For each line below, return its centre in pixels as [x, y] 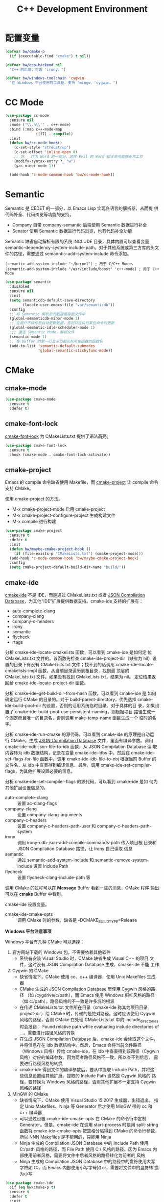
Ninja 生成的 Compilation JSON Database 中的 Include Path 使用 [84, 1143]
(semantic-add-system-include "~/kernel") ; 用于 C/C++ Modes [69, 264]
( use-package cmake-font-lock [36, 445]
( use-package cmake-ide [29, 1183]
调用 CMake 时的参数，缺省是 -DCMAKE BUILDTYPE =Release [77, 921]
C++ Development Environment [82, 9]
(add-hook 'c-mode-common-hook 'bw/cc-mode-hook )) [62, 175]
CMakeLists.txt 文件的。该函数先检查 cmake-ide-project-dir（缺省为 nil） [79, 658]
